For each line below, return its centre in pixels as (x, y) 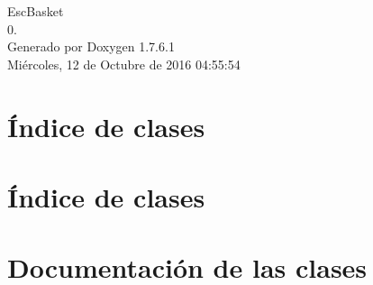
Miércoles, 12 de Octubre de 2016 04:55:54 (124, 64)
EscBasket (36, 11)
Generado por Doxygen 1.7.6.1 (91, 46)
